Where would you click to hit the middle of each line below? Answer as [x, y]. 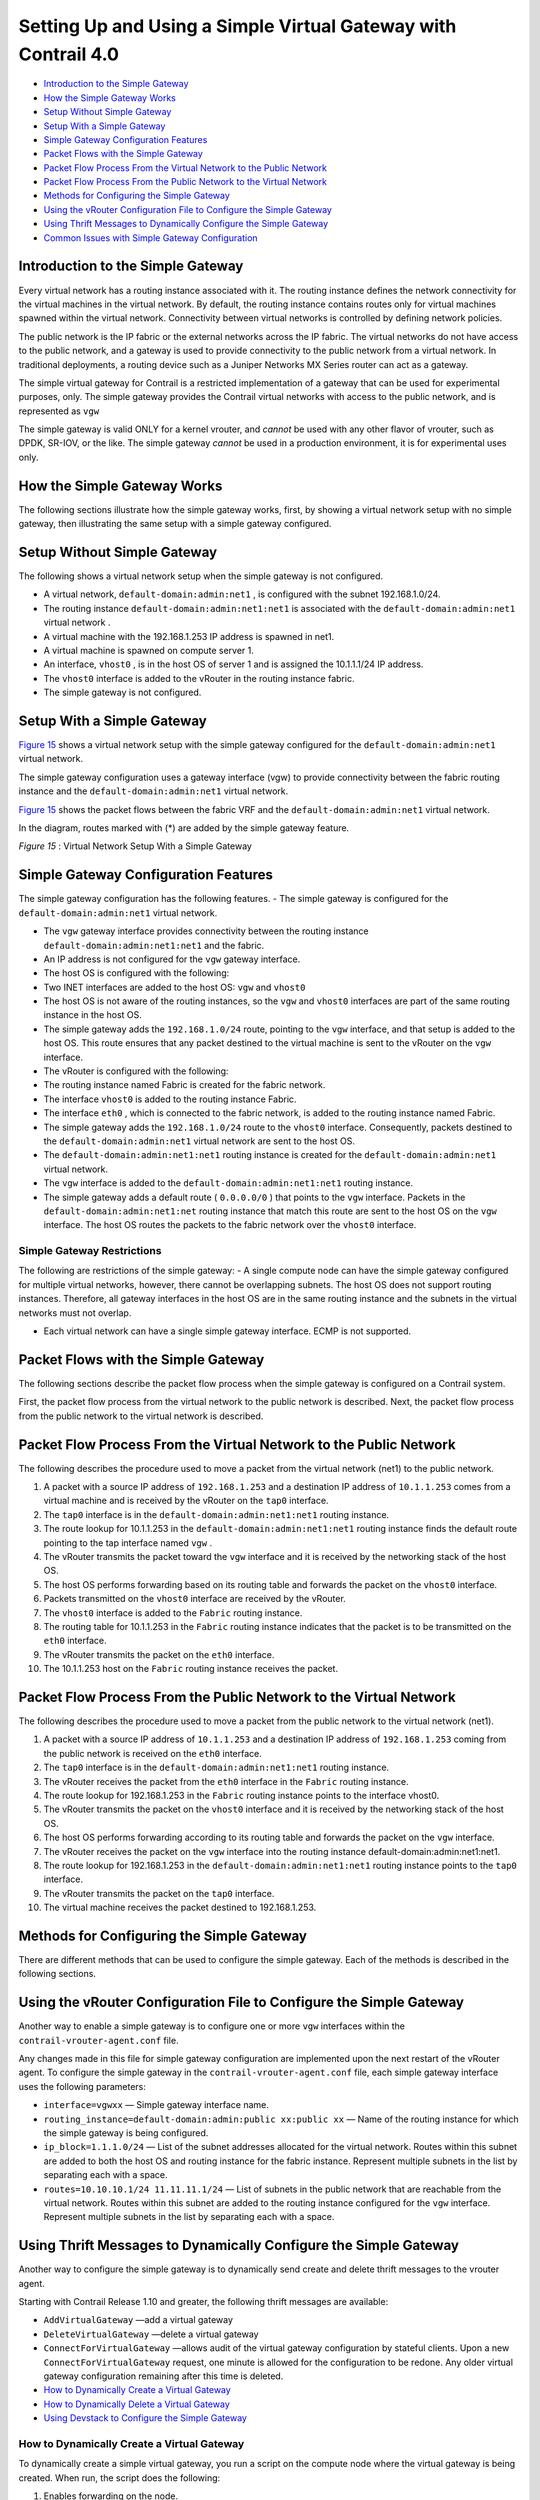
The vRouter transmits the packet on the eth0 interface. [159, 1654]
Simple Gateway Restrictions [90, 1251]
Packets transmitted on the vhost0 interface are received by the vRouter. [195, 1599]
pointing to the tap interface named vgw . [128, 1542]
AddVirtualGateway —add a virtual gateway [138, 2320]
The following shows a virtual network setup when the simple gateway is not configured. [201, 576]
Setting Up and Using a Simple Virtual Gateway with [237, 26]
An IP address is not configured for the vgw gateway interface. [172, 959]
